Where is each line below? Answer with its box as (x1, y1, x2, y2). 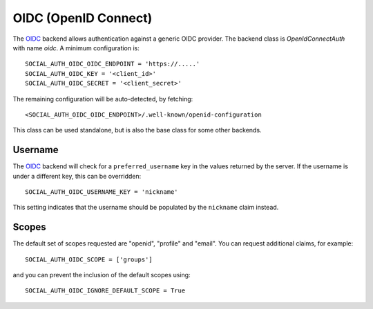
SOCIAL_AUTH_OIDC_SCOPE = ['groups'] (25, 255, 153, 263)
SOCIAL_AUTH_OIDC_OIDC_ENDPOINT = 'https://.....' (25, 60, 200, 68)
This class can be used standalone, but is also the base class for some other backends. (12, 126, 262, 134)
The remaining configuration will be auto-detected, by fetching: (12, 94, 193, 103)
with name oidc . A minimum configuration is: (12, 43, 140, 52)
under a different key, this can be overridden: (12, 172, 142, 180)
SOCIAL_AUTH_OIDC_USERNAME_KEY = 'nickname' (25, 188, 179, 196)
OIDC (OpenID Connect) (12, 10, 153, 26)
